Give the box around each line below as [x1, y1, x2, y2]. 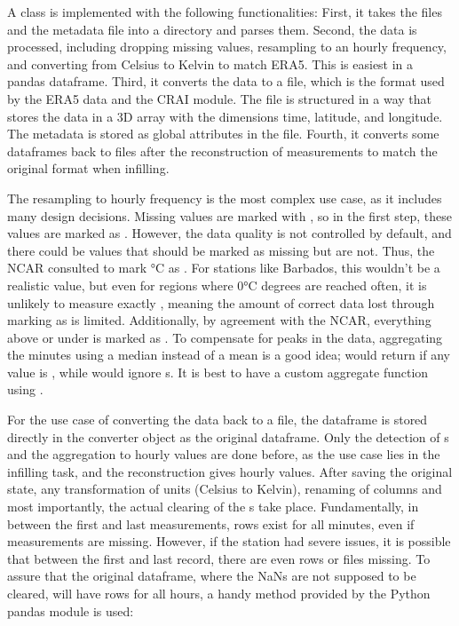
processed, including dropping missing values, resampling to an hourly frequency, [7, 37, 447, 56]
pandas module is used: [7, 601, 134, 620]
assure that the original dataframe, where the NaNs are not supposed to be [7, 567, 416, 585]
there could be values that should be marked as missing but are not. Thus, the [7, 241, 435, 259]
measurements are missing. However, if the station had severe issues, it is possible [7, 532, 451, 551]
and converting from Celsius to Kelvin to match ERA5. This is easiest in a [7, 54, 414, 73]
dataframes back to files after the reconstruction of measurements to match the [7, 141, 438, 160]
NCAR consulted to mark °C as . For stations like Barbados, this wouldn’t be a [7, 258, 440, 277]
